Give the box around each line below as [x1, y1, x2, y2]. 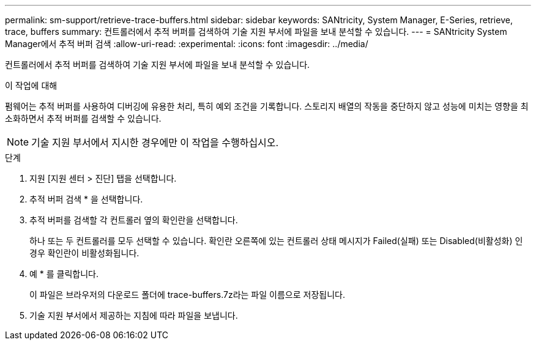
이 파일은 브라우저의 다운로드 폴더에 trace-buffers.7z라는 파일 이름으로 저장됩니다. [29, 289, 345, 300]
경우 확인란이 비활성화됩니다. [29, 248, 140, 258]
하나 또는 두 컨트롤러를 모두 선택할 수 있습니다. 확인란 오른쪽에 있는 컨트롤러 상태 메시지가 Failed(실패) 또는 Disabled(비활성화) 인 [29, 236, 523, 246]
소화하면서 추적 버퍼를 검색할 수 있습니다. [5, 113, 162, 124]
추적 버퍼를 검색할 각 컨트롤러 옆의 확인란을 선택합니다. [29, 215, 238, 225]
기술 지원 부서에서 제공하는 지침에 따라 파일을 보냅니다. [29, 310, 238, 321]
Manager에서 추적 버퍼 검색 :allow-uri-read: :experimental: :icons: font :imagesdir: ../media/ [5, 39, 368, 49]
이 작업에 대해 [5, 80, 58, 91]
